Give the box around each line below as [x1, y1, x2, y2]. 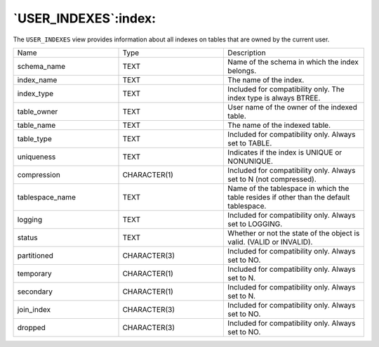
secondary [17, 287, 53, 296]
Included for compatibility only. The [227, 84, 345, 94]
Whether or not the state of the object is [227, 228, 360, 238]
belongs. [227, 65, 257, 75]
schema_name [17, 61, 66, 71]
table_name [17, 120, 56, 130]
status [17, 233, 38, 242]
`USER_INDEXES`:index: [13, 11, 157, 26]
